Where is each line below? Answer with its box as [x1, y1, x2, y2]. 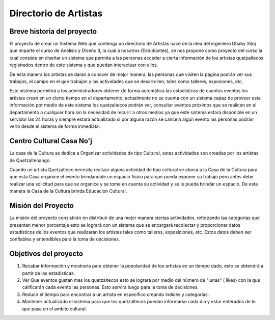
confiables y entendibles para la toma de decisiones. [9, 236, 120, 242]
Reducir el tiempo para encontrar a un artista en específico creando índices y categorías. [22, 291, 209, 298]
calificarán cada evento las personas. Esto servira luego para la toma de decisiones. [22, 284, 199, 290]
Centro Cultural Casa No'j [9, 137, 93, 145]
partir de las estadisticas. [22, 270, 75, 276]
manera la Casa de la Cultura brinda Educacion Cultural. [9, 188, 127, 194]
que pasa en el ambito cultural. [22, 306, 87, 312]
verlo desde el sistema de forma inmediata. [9, 123, 100, 129]
